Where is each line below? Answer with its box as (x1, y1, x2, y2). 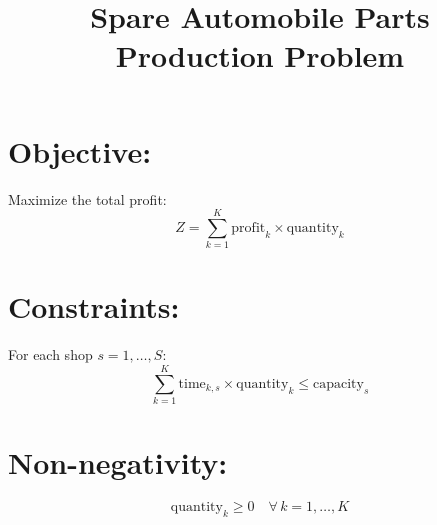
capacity (312, 376, 364, 391)
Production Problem (115, 35, 405, 76)
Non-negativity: (8, 442, 228, 483)
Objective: (8, 130, 152, 171)
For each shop (8, 344, 93, 365)
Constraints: (8, 286, 180, 327)
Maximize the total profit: (8, 188, 167, 209)
